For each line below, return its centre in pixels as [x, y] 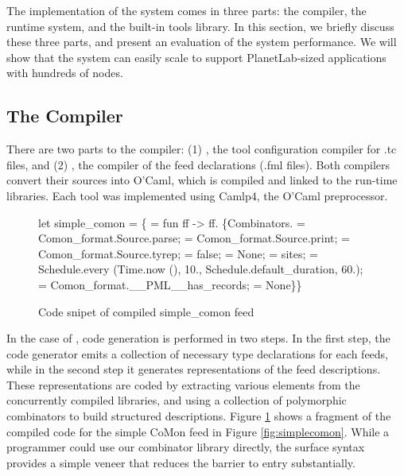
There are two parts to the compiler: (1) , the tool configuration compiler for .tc [202, 149]
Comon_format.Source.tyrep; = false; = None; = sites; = [178, 253]
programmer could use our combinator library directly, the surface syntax [186, 447]
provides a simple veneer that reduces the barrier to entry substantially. [181, 462]
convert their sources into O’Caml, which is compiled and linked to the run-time [202, 180]
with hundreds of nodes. [65, 73]
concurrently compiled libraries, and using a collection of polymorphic [177, 400]
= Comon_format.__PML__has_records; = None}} [170, 284]
